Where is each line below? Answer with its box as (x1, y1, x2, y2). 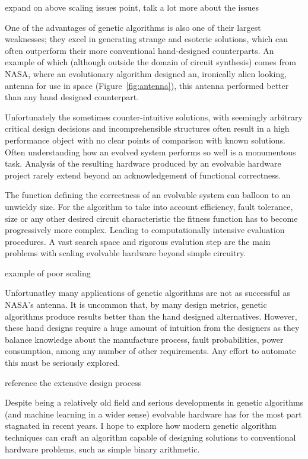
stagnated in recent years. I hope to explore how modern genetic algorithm (5, 419, 277, 432)
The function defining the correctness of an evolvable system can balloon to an (5, 189, 291, 201)
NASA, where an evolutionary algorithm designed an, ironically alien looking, (5, 67, 287, 79)
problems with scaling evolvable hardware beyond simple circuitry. (5, 247, 246, 259)
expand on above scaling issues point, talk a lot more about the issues (5, 1, 259, 13)
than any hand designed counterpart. (5, 91, 139, 103)
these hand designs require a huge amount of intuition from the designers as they (5, 321, 300, 334)
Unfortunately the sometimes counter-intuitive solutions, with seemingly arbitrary (5, 110, 303, 123)
